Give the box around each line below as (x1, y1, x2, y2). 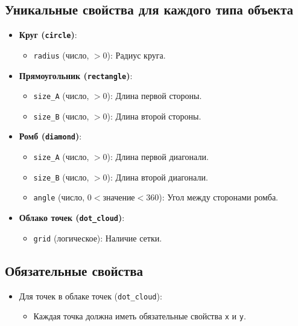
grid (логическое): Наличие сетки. (33, 231, 162, 244)
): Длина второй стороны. (107, 109, 201, 122)
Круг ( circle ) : (19, 28, 77, 41)
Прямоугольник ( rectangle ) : (19, 69, 133, 81)
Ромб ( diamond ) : (19, 130, 82, 142)
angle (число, (33, 191, 85, 203)
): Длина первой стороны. (107, 89, 202, 102)
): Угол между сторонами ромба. (159, 191, 279, 203)
